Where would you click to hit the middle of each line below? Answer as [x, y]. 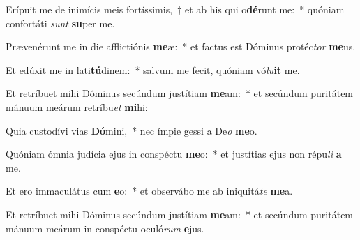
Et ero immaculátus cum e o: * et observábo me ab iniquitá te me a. [149, 191]
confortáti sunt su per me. [60, 23]
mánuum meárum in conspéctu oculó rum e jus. [105, 228]
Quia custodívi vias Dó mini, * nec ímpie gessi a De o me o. [132, 130]
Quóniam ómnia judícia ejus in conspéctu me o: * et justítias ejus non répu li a [174, 154]
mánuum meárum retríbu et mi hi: [77, 106]
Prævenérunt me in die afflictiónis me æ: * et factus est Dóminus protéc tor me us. [181, 46]
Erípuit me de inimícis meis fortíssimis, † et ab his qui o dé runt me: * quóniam [175, 9]
